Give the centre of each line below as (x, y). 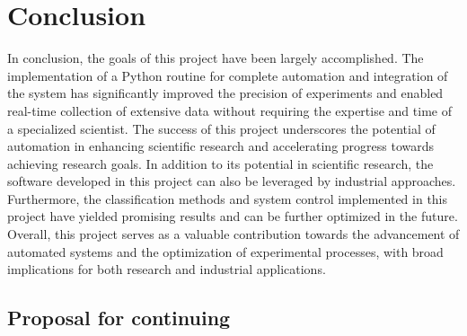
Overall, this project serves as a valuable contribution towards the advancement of (233, 234)
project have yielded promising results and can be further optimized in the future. (233, 216)
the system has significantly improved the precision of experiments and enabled (225, 93)
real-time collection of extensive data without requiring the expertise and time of (229, 110)
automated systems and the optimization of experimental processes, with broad (225, 251)
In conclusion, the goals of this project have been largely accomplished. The (216, 58)
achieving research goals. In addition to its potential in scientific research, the (220, 163)
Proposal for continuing (119, 318)
